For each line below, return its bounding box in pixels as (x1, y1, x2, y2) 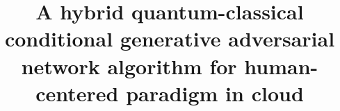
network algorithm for (21, 51, 237, 80)
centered (35, 78, 119, 107)
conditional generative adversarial (4, 24, 335, 53)
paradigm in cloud (126, 78, 304, 107)
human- (244, 51, 318, 80)
